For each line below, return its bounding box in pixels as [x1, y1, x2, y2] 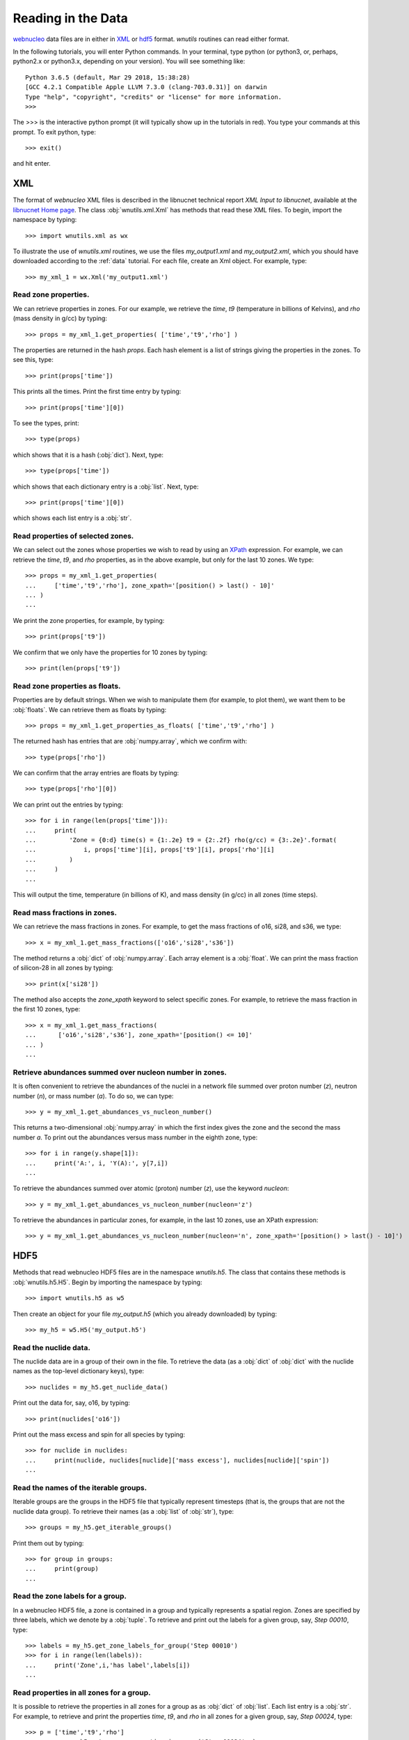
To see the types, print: [13, 418, 79, 427]
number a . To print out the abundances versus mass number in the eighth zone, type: [13, 1133, 258, 1141]
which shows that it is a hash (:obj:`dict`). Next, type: [13, 450, 163, 459]
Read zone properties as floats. [13, 681, 121, 690]
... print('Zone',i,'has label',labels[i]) [25, 1661, 191, 1669]
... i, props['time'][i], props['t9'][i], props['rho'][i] [25, 846, 275, 854]
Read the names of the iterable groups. [13, 1482, 147, 1492]
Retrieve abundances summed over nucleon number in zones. [13, 1067, 227, 1077]
